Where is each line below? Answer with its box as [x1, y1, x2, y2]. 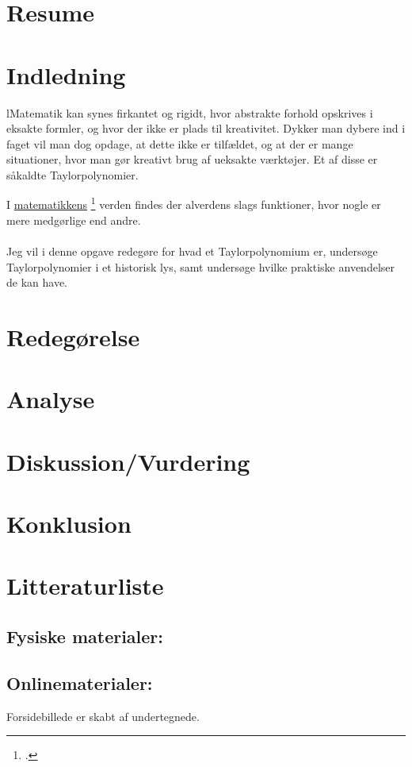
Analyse [6, 383, 95, 415]
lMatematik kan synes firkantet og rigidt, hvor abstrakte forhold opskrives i [6, 104, 373, 121]
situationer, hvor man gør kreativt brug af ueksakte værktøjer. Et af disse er [6, 151, 378, 168]
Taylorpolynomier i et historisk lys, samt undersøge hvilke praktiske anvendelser [6, 258, 395, 275]
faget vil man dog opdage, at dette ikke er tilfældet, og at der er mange [6, 135, 353, 152]
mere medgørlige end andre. [6, 211, 141, 228]
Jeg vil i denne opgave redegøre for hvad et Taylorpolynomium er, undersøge [6, 242, 378, 259]
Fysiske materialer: [6, 623, 164, 648]
